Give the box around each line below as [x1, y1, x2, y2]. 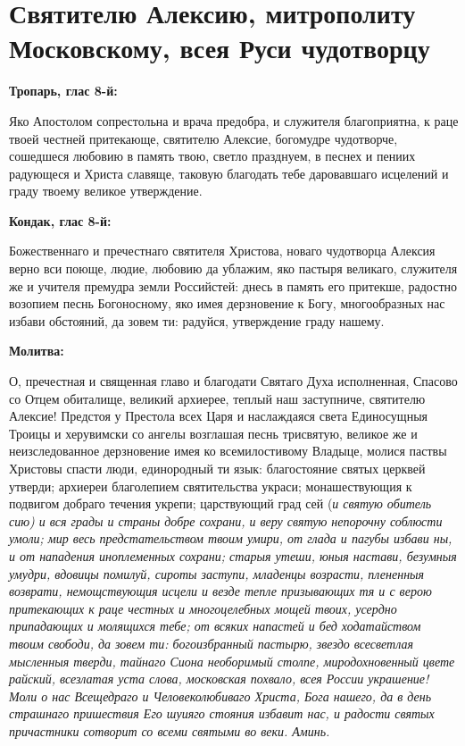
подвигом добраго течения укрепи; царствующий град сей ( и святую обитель [9, 494, 432, 513]
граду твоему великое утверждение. [9, 181, 203, 200]
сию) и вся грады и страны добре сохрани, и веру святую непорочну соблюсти [9, 511, 443, 530]
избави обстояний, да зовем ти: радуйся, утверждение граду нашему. [9, 311, 385, 330]
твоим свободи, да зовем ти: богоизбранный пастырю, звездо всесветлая [9, 633, 413, 652]
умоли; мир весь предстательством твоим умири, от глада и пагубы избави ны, [9, 529, 453, 548]
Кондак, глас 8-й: [9, 211, 112, 230]
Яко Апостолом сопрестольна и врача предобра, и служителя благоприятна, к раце [9, 111, 459, 130]
